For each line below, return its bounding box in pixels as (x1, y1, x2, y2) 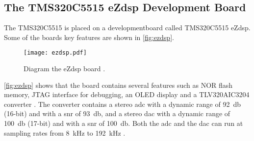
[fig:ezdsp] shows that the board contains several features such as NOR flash (4, 80, 233, 90)
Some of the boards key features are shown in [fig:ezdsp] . (4, 32, 174, 42)
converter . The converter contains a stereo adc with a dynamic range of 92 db (4, 99, 241, 109)
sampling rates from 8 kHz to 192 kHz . (4, 127, 126, 138)
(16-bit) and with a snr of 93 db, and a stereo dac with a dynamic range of (4, 108, 230, 119)
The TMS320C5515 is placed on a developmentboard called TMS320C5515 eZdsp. (4, 22, 251, 33)
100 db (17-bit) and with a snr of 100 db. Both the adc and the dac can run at (4, 118, 243, 128)
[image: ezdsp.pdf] (24, 49, 87, 57)
